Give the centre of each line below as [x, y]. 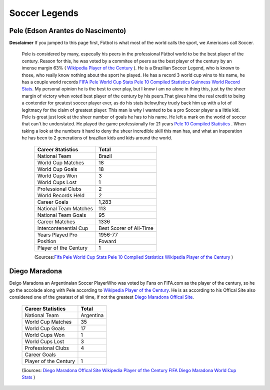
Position [47, 241]
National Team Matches [65, 208]
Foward [107, 241]
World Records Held [61, 195]
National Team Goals [62, 215]
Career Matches [56, 221]
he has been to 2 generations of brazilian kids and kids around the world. [97, 138]
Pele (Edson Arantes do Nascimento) [68, 31]
